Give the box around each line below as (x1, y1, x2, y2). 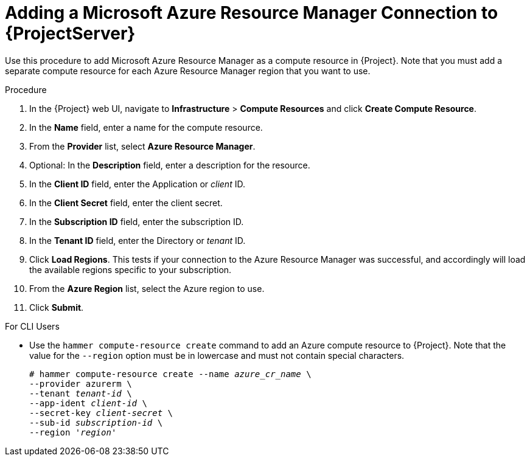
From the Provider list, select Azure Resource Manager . (29, 140, 256, 151)
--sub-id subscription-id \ (29, 417, 163, 428)
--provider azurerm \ (29, 378, 132, 389)
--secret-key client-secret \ (29, 407, 173, 418)
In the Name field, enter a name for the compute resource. (29, 122, 263, 133)
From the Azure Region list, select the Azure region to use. (29, 283, 265, 294)
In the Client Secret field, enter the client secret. (29, 197, 223, 208)
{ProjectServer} (5, 23, 136, 44)
